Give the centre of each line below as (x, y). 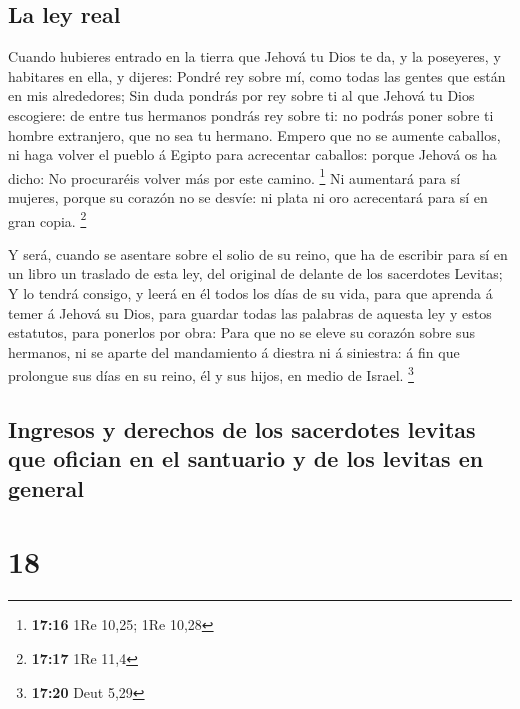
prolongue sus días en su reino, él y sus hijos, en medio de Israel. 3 (211, 374)
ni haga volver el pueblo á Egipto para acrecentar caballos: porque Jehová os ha (252, 154)
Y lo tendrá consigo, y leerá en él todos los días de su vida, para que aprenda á (250, 293)
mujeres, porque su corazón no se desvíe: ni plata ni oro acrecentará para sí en (248, 197)
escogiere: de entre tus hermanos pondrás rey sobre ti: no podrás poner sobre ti (251, 114)
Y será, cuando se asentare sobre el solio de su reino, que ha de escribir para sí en (258, 253)
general (46, 487)
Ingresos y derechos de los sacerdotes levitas (242, 429)
